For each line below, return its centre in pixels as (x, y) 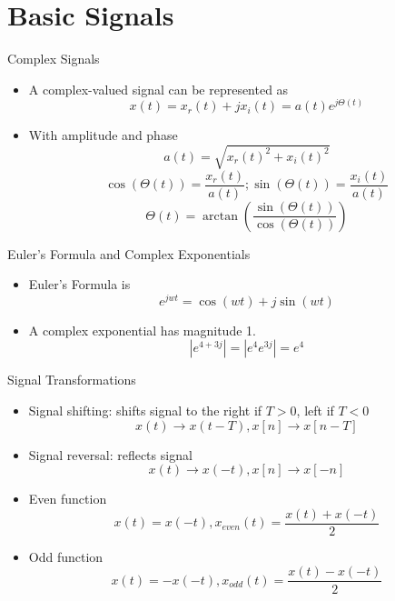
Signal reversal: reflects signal (110, 454)
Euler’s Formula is (79, 284)
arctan (220, 216)
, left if (315, 411)
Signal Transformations (72, 380)
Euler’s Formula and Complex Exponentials (129, 253)
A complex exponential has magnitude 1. (142, 330)
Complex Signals (54, 59)
